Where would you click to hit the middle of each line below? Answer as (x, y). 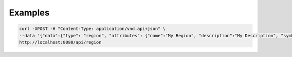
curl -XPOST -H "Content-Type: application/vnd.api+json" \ (92, 29)
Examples (29, 13)
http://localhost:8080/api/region (60, 42)
